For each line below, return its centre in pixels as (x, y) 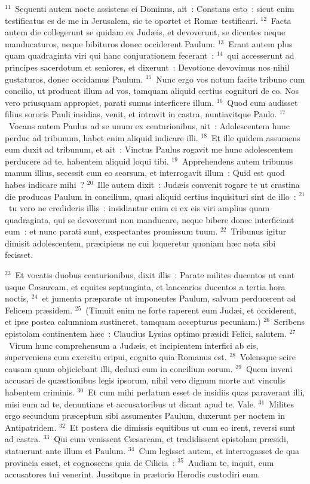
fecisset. (19, 255)
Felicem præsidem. (39, 310)
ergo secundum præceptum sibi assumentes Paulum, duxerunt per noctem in (145, 415)
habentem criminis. (40, 392)
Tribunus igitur (259, 231)
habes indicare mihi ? (45, 184)
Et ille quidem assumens (256, 137)
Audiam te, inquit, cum (231, 462)
